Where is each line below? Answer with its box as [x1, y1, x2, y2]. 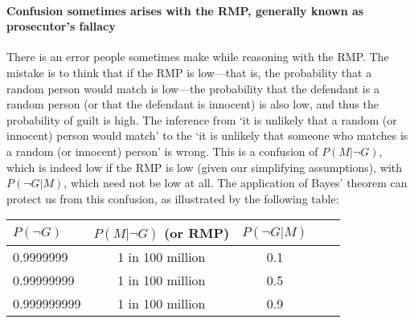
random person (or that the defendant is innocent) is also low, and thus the [6, 96, 379, 112]
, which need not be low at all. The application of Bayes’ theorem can [64, 174, 408, 191]
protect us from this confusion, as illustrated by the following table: [6, 190, 339, 206]
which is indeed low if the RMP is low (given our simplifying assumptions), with [6, 158, 403, 175]
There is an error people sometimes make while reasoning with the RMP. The [6, 48, 389, 65]
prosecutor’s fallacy [6, 18, 116, 35]
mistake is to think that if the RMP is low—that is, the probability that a [6, 63, 372, 80]
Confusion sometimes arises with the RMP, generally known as [6, 2, 364, 18]
